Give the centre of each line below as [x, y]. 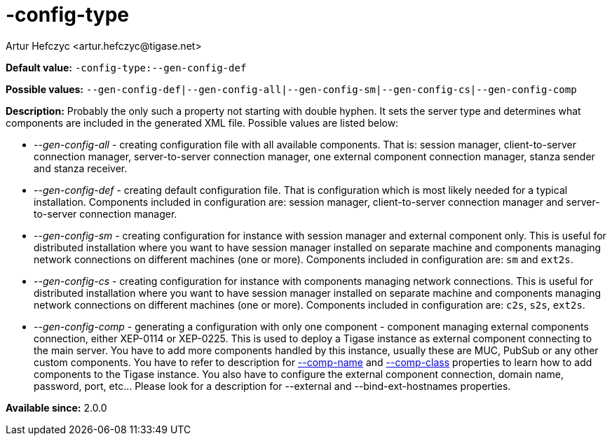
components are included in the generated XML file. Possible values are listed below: [202, 122]
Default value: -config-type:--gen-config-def [126, 67]
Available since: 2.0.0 [56, 407]
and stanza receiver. [81, 168]
